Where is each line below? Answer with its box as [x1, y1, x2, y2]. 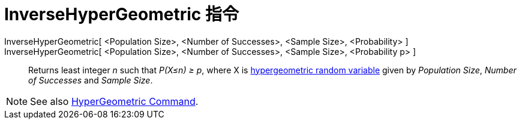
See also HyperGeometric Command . [30, 95, 199, 107]
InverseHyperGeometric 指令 [4, 4, 239, 24]
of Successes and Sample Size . [28, 75, 153, 85]
